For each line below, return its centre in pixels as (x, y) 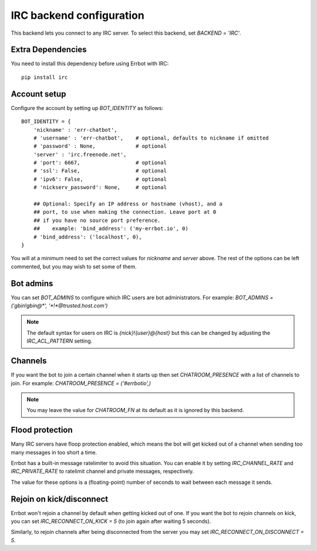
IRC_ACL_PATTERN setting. (60, 341)
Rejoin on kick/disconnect (60, 499)
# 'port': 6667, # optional (100, 163)
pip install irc (45, 77)
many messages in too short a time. (54, 452)
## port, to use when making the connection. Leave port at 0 (125, 212)
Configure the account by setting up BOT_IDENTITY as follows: (87, 108)
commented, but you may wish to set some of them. (74, 266)
